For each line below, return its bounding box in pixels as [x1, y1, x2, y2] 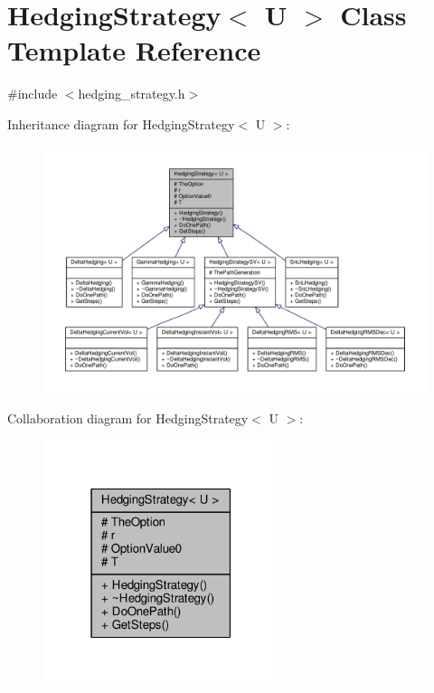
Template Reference [7, 32, 261, 69]
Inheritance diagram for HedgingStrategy [7, 114, 235, 133]
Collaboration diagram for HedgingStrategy [7, 409, 249, 428]
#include [7, 84, 58, 103]
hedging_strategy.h [78, 84, 185, 103]
